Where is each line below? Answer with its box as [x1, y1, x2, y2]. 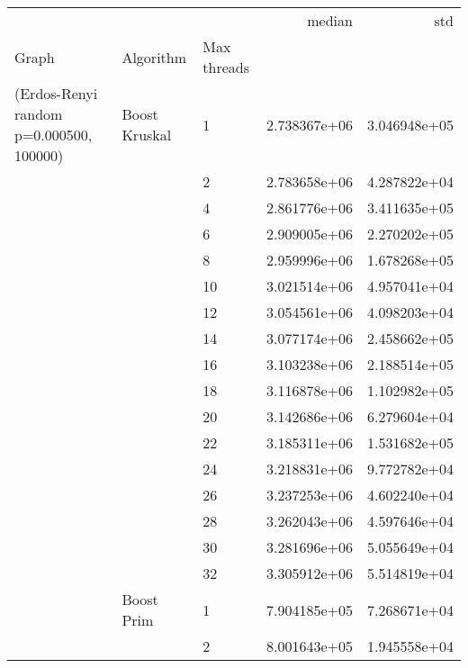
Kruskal [121, 124, 172, 145]
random [14, 104, 63, 124]
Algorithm [121, 46, 187, 68]
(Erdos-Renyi [14, 83, 98, 104]
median [307, 10, 353, 31]
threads [202, 57, 250, 77]
